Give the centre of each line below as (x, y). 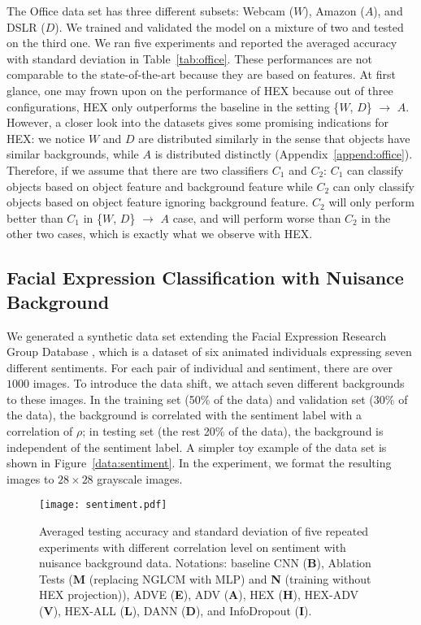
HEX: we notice (46, 138)
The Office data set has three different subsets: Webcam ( (150, 11)
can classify (375, 169)
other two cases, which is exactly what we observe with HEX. (160, 234)
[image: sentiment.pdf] (103, 505)
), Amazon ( (334, 11)
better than (35, 217)
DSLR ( (26, 26)
